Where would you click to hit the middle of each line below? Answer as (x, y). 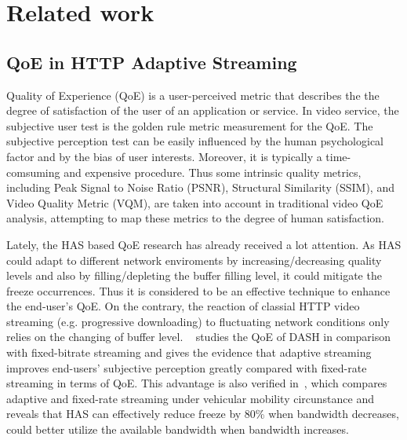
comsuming (33, 172)
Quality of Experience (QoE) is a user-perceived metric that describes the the (193, 95)
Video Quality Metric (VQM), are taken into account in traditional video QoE (195, 202)
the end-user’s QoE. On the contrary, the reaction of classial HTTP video (183, 306)
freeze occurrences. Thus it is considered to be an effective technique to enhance (198, 290)
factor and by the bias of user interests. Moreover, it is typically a (164, 156)
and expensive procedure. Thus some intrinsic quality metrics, (213, 172)
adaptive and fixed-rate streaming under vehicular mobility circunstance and (190, 398)
